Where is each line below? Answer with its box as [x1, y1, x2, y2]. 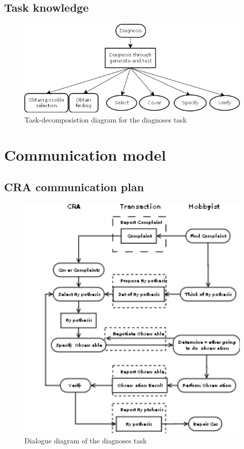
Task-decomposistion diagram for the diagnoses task [24, 114, 187, 125]
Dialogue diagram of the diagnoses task [24, 435, 147, 446]
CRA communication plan [4, 179, 144, 195]
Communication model [4, 144, 166, 165]
